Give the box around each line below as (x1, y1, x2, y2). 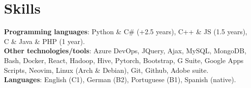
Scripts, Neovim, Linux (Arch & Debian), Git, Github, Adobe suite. (4, 65, 209, 75)
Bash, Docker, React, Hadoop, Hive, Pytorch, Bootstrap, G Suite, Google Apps (4, 55, 244, 65)
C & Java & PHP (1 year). (4, 36, 85, 46)
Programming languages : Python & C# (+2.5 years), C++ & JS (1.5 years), (4, 26, 248, 37)
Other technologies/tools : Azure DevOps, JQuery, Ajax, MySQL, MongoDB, (4, 45, 247, 56)
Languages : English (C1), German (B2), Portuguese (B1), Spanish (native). (4, 74, 236, 85)
